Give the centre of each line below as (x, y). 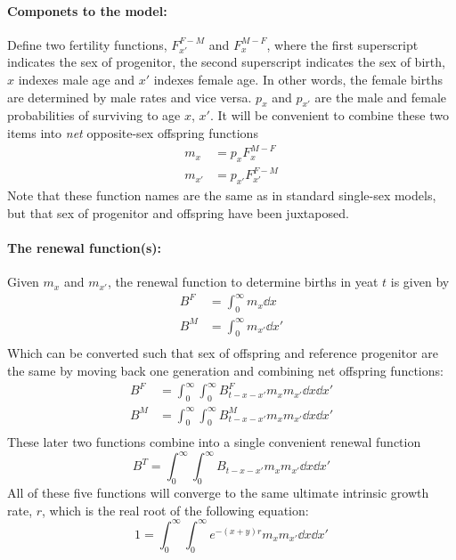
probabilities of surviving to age (94, 115)
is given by (420, 282)
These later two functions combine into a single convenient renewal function (214, 442)
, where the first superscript (342, 44)
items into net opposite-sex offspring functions (133, 132)
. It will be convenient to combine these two (329, 115)
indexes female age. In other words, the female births (298, 79)
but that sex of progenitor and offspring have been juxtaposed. (178, 212)
